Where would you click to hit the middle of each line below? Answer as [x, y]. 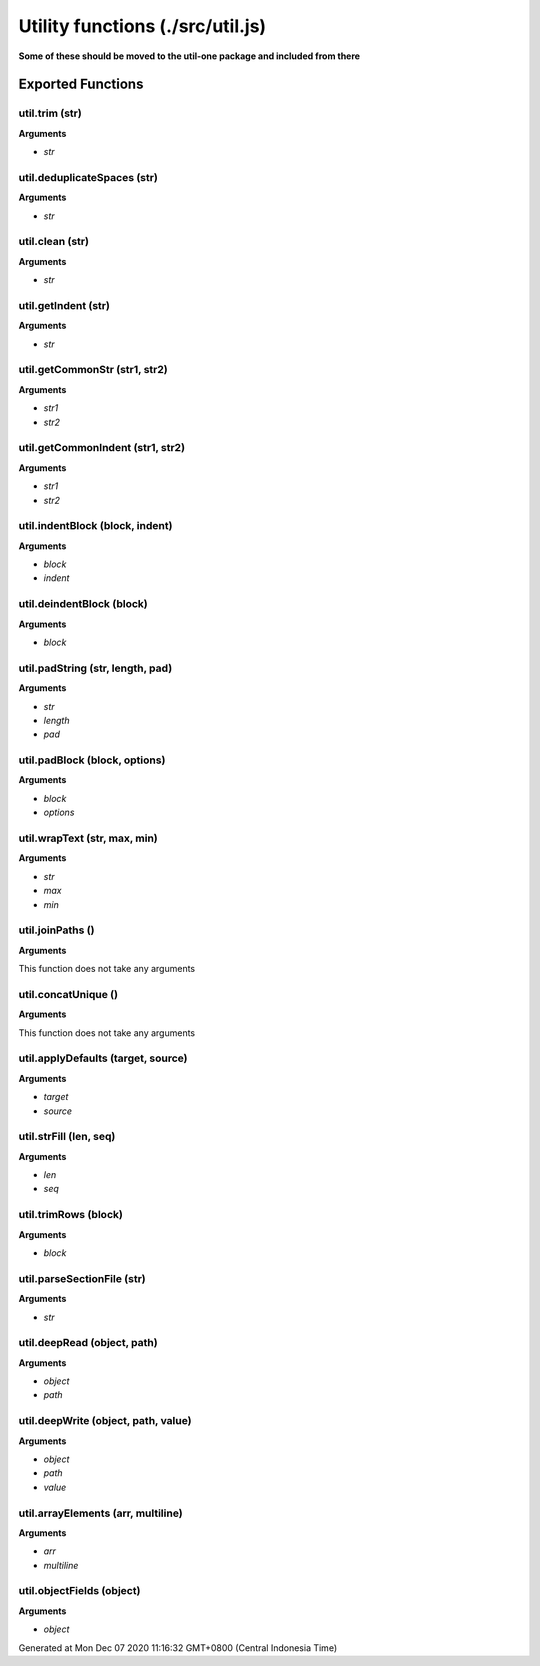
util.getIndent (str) [64, 305]
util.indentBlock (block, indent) [95, 526]
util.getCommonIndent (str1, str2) [101, 448]
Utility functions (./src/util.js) [142, 26]
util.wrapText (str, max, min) [88, 838]
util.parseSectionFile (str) [82, 1278]
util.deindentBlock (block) [83, 604]
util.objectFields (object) [79, 1591]
